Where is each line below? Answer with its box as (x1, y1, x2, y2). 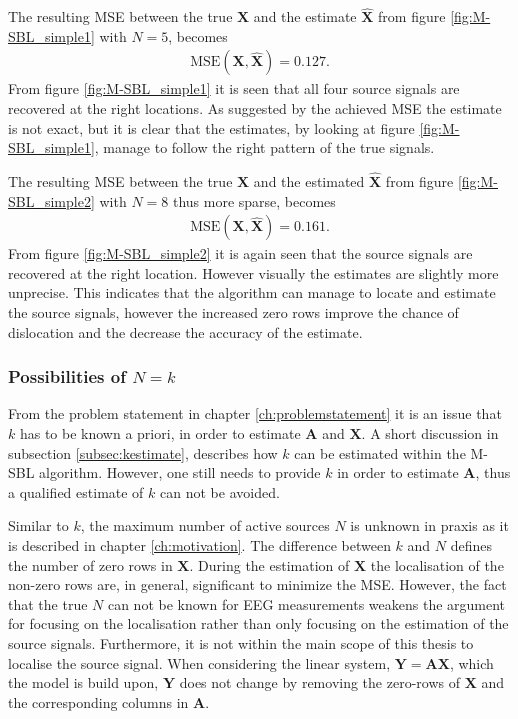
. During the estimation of (189, 554, 350, 575)
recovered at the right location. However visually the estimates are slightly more (8, 262, 499, 283)
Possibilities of (8, 364, 126, 389)
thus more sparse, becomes (172, 190, 336, 211)
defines (450, 535, 492, 555)
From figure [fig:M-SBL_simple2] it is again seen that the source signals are (8, 243, 473, 264)
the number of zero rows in (8, 554, 173, 575)
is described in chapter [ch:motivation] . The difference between (8, 535, 391, 555)
